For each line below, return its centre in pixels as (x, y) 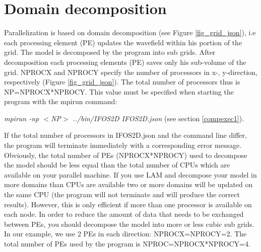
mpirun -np (22, 118)
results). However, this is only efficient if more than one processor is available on (128, 204)
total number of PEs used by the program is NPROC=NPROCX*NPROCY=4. (127, 243)
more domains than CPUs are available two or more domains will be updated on (128, 184)
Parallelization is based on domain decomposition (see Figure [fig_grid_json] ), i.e (130, 32)
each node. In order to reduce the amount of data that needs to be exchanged (124, 214)
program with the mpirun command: (61, 101)
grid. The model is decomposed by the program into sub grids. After (110, 52)
